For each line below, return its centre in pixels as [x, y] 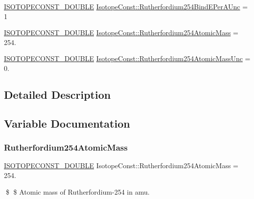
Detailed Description [58, 94]
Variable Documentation [67, 123]
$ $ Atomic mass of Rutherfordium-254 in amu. [78, 191]
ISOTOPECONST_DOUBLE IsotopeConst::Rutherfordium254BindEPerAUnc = [126, 6]
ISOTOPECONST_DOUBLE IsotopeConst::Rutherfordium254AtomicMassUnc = [127, 58]
